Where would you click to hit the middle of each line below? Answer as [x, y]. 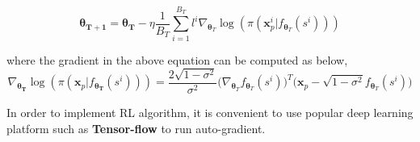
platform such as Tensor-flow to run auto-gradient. [136, 128]
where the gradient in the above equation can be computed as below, [177, 59]
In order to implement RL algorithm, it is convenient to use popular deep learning [210, 112]
